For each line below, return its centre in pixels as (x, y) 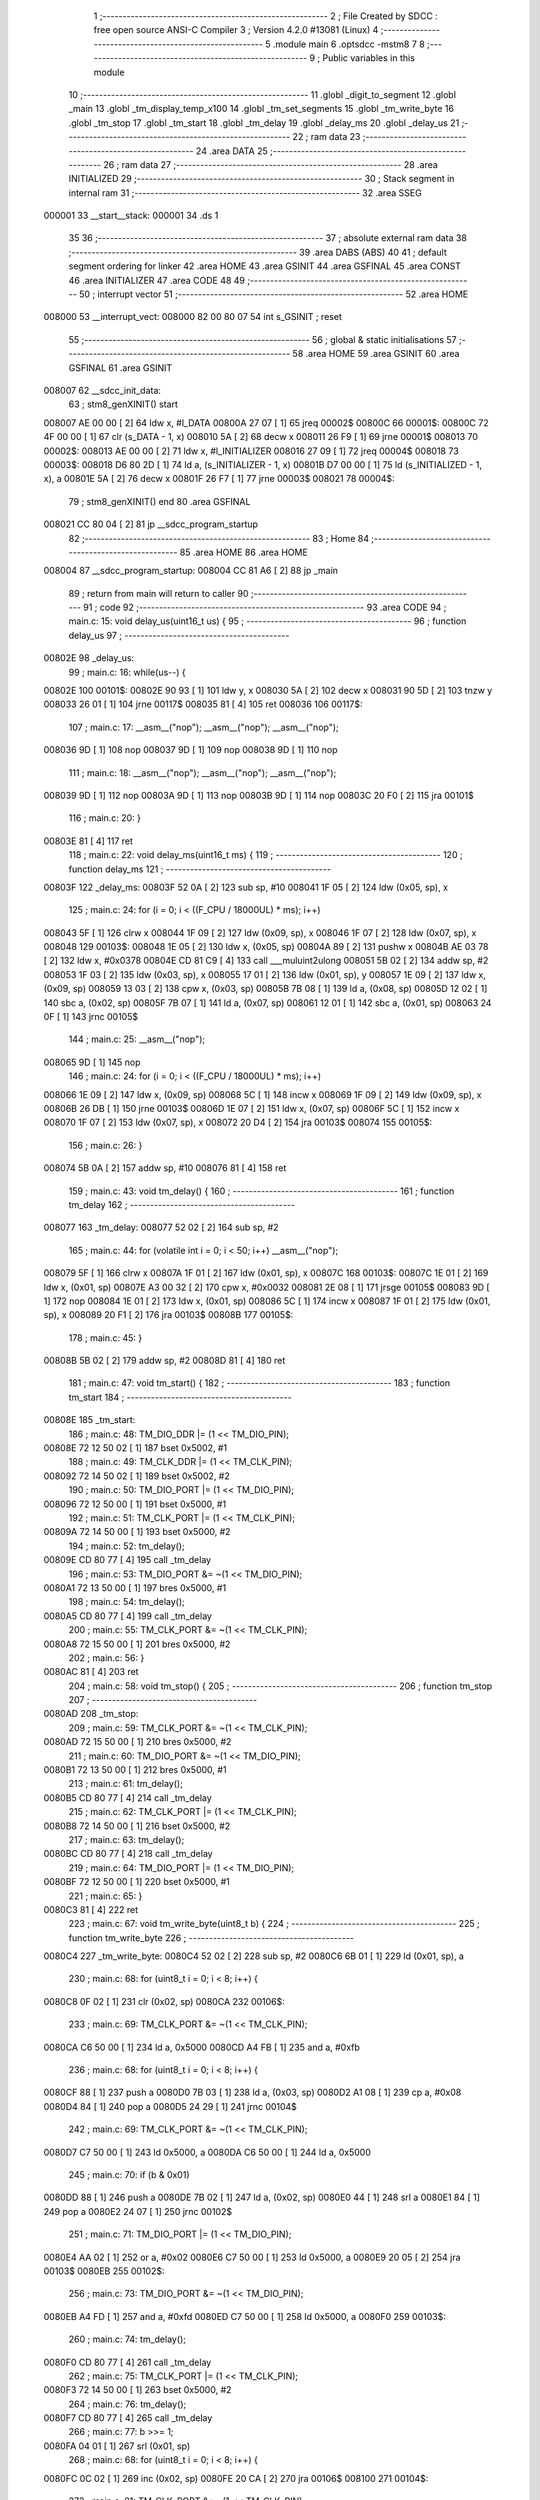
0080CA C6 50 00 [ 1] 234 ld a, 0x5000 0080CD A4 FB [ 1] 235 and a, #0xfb (201, 2047)
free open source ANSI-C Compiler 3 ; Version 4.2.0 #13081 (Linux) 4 (236, 30)
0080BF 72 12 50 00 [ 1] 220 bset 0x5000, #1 (136, 1882)
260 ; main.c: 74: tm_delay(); (127, 2339)
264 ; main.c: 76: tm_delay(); (127, 2404)
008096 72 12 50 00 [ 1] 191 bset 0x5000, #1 (135, 1504)
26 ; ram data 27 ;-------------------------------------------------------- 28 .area (271, 164)
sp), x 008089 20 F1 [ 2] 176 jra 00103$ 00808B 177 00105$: (168, 1315)
